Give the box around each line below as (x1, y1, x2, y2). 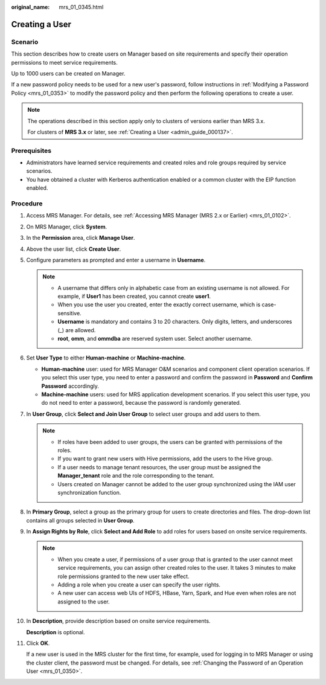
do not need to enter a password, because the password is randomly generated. (41, 399, 241, 407)
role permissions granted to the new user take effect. (57, 573, 190, 580)
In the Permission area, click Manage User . (26, 234, 135, 242)
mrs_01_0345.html (59, 4, 104, 10)
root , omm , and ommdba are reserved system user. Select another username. (57, 335, 253, 342)
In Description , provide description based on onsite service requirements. (26, 617, 211, 625)
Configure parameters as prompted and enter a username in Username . (26, 256, 206, 263)
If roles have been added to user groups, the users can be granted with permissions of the (57, 438, 283, 445)
